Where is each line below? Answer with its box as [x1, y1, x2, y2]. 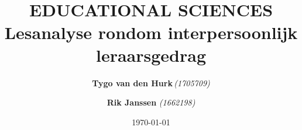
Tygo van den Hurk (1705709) [92, 76, 210, 89]
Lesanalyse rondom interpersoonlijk [4, 20, 298, 44]
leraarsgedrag [95, 43, 207, 66]
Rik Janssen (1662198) [107, 96, 195, 108]
